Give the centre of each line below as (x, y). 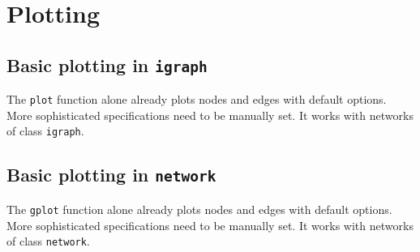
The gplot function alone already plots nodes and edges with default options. (199, 209)
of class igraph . (45, 131)
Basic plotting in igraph (107, 64)
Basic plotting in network (111, 175)
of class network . (48, 241)
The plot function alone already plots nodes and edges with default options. (197, 99)
